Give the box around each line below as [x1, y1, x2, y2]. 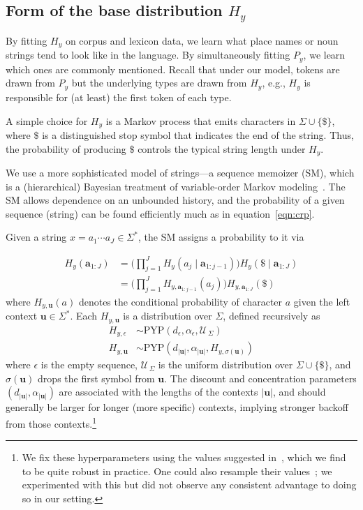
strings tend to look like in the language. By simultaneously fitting [6, 47, 290, 62]
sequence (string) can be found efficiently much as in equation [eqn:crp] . [6, 206, 315, 220]
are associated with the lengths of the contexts [59, 384, 258, 399]
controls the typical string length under [138, 141, 306, 156]
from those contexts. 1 [6, 414, 97, 430]
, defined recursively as [223, 308, 320, 323]
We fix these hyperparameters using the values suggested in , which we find [22, 450, 346, 465]
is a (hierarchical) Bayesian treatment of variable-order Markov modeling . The [6, 179, 346, 193]
